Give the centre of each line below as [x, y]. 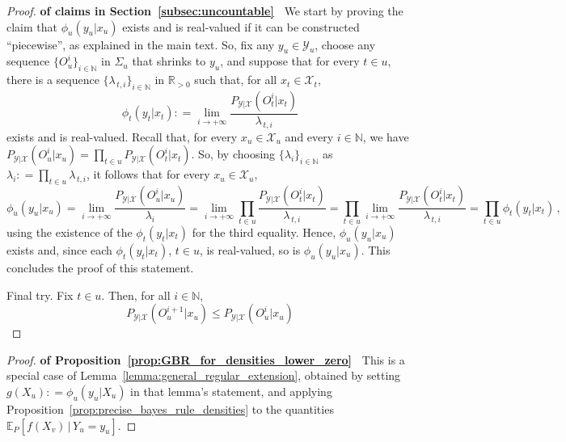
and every [309, 136]
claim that [32, 26]
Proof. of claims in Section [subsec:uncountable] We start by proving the [205, 11]
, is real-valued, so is [250, 249]
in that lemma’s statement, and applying [231, 391]
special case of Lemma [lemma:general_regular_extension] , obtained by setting [204, 375]
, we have [386, 136]
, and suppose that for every [290, 61]
